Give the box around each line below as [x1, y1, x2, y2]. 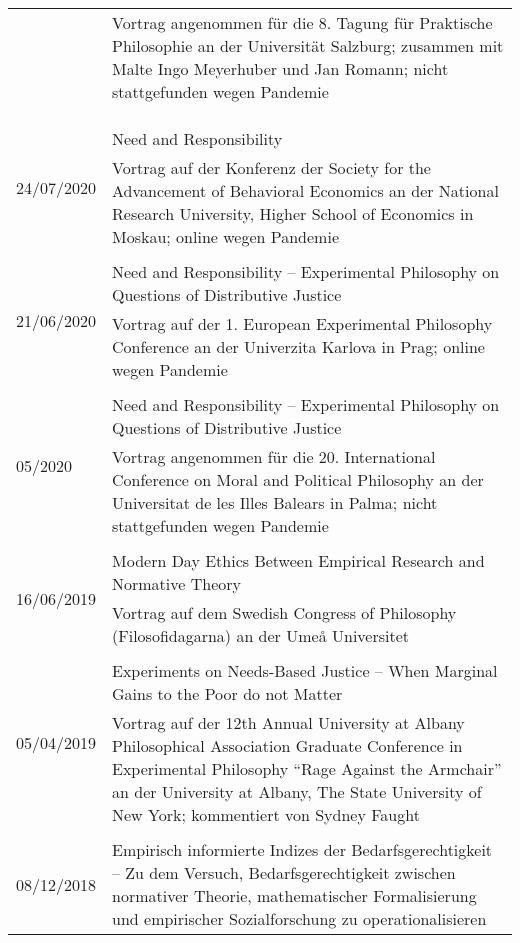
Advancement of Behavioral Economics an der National [112, 179, 499, 202]
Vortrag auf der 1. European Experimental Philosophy [112, 312, 493, 335]
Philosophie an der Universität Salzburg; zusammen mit [112, 34, 504, 57]
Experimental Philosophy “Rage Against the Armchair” [112, 757, 502, 780]
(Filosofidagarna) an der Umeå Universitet [112, 624, 410, 647]
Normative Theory [112, 572, 241, 595]
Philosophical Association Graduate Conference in [112, 734, 463, 757]
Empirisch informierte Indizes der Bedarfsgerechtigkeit [112, 838, 493, 861]
